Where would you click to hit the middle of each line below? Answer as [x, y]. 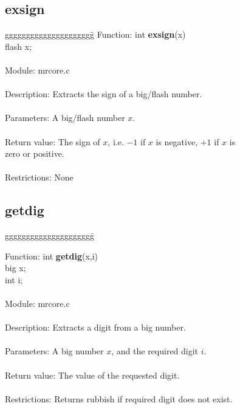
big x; [15, 268]
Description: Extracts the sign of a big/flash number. [104, 94]
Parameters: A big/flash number [65, 118]
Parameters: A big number [54, 351]
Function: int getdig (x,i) [52, 256]
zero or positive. [35, 153]
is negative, [177, 141]
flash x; [19, 46]
